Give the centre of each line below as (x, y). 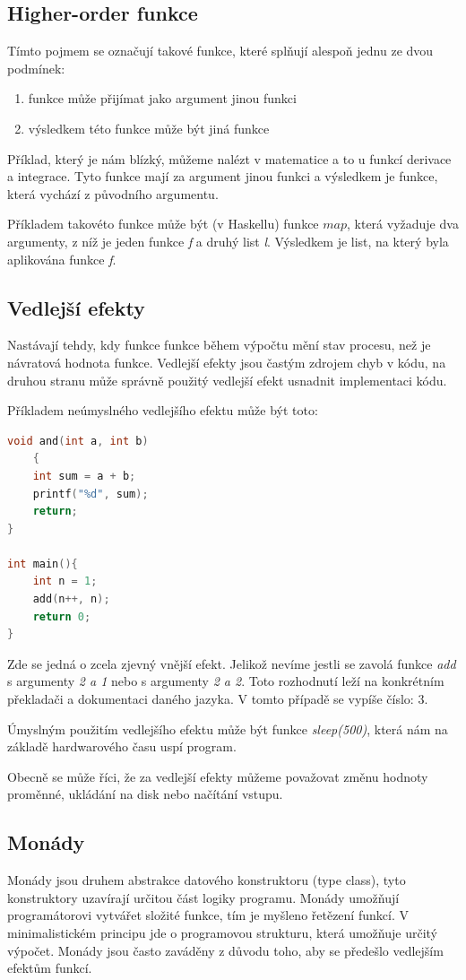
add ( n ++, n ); (71, 599)
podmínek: (36, 68)
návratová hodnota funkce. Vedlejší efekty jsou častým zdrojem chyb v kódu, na (227, 362)
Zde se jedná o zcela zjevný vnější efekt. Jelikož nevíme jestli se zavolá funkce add (232, 663)
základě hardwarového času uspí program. (122, 746)
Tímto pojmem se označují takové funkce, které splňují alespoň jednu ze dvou (220, 51)
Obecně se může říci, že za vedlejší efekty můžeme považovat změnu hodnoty (218, 776)
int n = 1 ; (65, 581)
